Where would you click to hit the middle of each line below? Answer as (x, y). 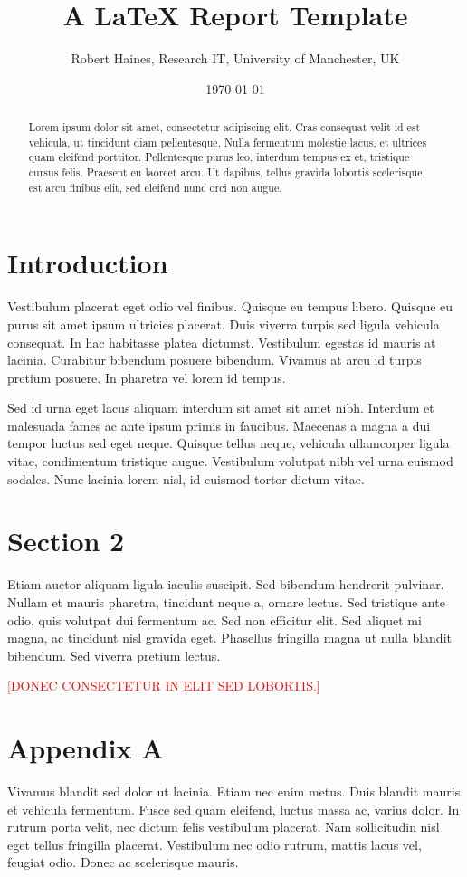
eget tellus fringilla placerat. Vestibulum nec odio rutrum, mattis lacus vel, (214, 844)
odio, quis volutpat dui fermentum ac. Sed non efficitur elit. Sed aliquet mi (214, 620)
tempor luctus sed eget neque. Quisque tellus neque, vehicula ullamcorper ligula (229, 443)
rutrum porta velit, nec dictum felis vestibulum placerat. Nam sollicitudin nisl (224, 827)
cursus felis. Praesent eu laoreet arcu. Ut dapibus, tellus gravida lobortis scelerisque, (227, 172)
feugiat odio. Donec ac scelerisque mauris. (123, 862)
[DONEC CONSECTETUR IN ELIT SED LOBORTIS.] (164, 686)
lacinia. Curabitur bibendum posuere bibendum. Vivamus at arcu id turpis (214, 360)
